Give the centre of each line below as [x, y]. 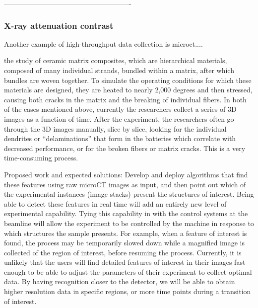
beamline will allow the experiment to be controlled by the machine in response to [129, 223]
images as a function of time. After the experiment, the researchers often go [119, 118]
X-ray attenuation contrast [59, 25]
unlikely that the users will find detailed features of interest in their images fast [125, 262]
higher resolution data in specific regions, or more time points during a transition [128, 291]
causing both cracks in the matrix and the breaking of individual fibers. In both [125, 99]
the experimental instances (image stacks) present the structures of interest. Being [129, 194]
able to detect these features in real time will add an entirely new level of [115, 203]
